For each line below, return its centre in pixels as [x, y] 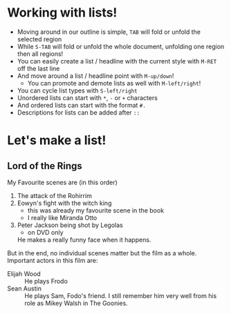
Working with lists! [62, 13]
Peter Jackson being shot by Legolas [70, 225]
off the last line [38, 68]
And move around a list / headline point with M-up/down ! [95, 76]
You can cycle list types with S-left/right [77, 90]
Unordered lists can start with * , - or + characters [87, 97]
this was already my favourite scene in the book [96, 210]
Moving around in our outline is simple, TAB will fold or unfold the [109, 32]
